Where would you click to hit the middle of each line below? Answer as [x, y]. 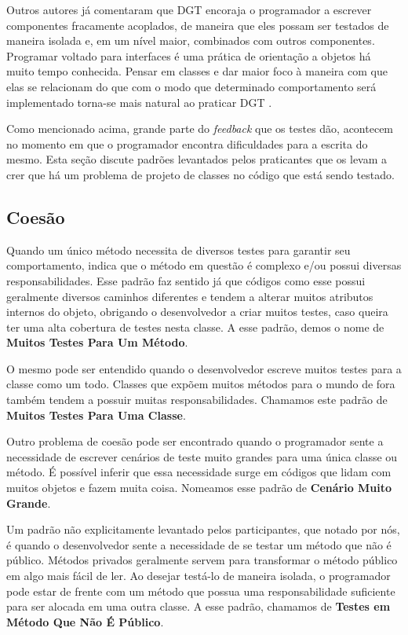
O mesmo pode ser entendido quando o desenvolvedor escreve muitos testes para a [204, 368]
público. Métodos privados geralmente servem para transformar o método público [202, 560]
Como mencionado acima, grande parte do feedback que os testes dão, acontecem [200, 128]
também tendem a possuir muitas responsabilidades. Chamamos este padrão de [197, 400]
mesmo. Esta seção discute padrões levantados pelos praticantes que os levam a [197, 159]
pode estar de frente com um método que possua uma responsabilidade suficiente [201, 591]
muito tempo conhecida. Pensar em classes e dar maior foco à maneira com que [197, 71]
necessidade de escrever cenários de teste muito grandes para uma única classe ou [202, 456]
